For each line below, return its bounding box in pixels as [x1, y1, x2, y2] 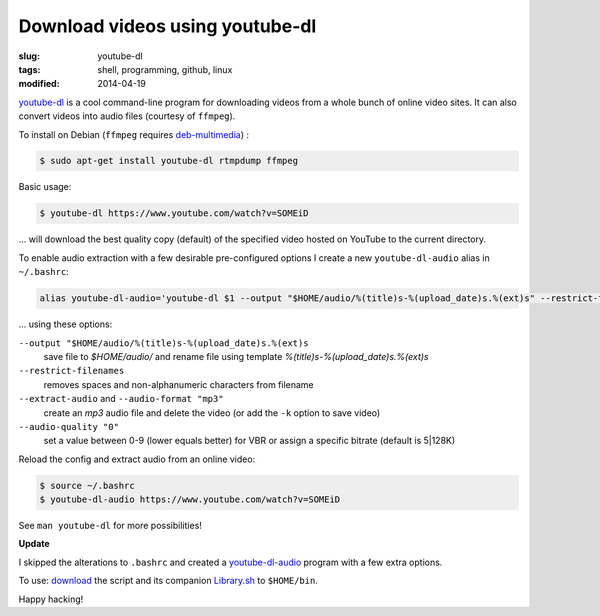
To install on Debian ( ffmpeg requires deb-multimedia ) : [18, 128, 250, 140]
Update [18, 538, 50, 550]
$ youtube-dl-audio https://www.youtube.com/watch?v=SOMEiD [39, 494, 341, 505]
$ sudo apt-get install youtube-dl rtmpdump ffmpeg [39, 155, 299, 167]
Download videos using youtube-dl [18, 15, 317, 37]
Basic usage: [18, 181, 72, 193]
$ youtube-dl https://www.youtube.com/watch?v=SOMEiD [39, 208, 309, 219]
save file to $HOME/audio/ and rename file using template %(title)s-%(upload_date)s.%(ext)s [43, 350, 429, 362]
